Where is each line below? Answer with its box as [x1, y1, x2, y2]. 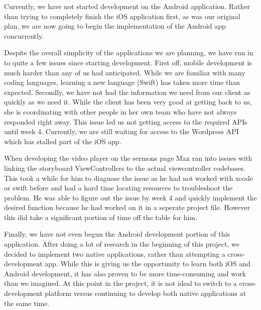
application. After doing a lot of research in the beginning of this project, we [4, 239, 239, 249]
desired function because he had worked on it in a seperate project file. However [4, 202, 250, 213]
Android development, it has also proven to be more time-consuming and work [4, 268, 246, 278]
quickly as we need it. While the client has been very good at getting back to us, [4, 96, 252, 107]
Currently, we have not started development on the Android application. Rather [4, 1, 250, 11]
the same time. [4, 297, 50, 308]
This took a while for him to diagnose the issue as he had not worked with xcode [4, 172, 253, 183]
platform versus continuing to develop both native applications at [45, 288, 246, 298]
